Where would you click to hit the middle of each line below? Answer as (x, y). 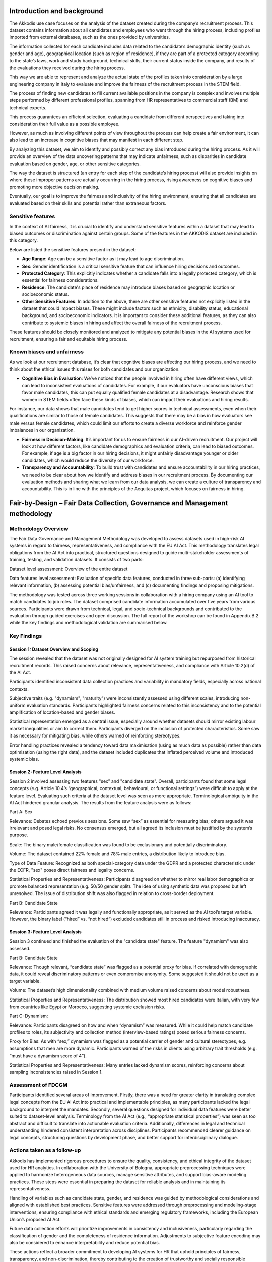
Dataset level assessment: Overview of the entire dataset (69, 569)
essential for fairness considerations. (60, 280)
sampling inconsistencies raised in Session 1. (56, 1072)
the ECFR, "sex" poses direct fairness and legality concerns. (72, 870)
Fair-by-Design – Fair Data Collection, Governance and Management (119, 503)
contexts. (19, 689)
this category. (23, 240)
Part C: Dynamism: (29, 1016)
